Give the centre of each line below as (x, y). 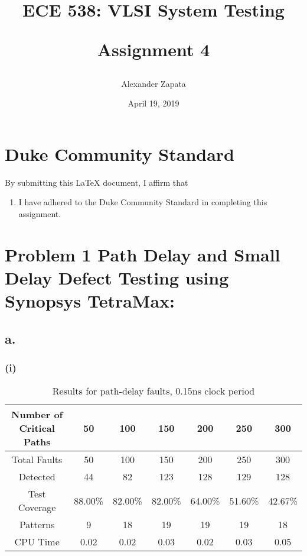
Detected (37, 477)
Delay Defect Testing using (117, 277)
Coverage (37, 507)
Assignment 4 (153, 49)
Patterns (37, 525)
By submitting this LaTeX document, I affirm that (97, 182)
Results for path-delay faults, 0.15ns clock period (153, 391)
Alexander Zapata (153, 83)
